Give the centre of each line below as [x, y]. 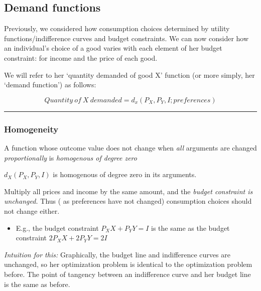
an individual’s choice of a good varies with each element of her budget [113, 48]
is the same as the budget [190, 228]
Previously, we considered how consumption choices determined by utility [117, 28]
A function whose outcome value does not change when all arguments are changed [130, 147]
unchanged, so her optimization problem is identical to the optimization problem [128, 264]
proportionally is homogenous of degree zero [71, 157]
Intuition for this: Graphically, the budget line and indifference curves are [117, 254]
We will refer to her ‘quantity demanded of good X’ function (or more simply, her [129, 75]
